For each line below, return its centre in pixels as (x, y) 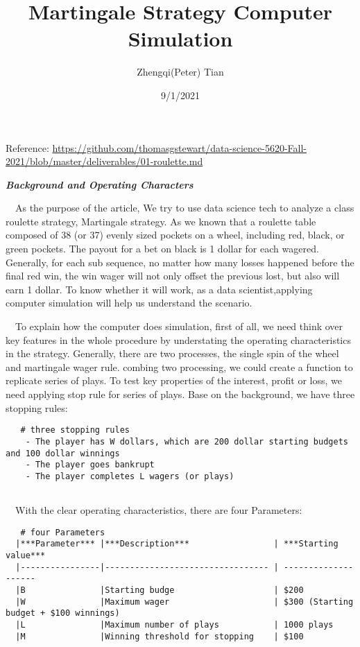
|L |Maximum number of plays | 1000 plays (174, 624)
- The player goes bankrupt (90, 465)
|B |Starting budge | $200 (160, 590)
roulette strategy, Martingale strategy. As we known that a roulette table (161, 221)
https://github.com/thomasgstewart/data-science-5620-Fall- (179, 147)
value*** (26, 556)
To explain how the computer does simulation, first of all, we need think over (179, 326)
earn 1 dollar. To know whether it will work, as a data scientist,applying (159, 289)
